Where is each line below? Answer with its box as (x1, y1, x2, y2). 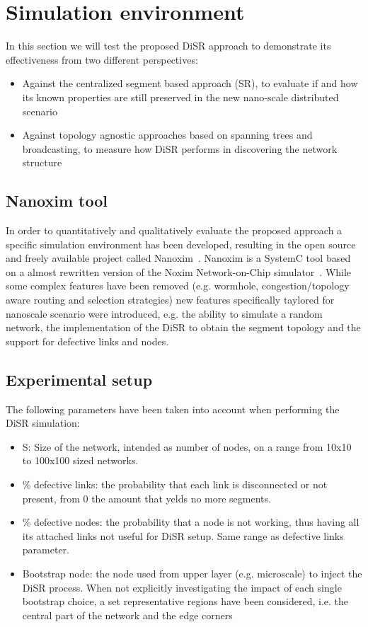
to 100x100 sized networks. (22, 453, 139, 468)
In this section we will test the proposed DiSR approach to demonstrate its (6, 38, 331, 53)
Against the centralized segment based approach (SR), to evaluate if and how (22, 76, 358, 91)
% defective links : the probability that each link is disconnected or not (22, 477, 328, 491)
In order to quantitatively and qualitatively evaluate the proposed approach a (6, 223, 343, 238)
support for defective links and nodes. (6, 333, 169, 348)
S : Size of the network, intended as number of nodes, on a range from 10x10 (22, 439, 352, 454)
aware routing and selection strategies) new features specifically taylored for (6, 292, 335, 307)
